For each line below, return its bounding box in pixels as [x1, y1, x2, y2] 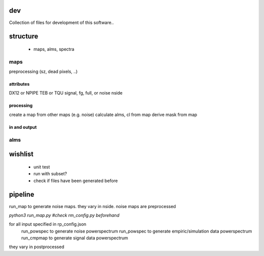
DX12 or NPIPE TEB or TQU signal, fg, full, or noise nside [9, 90, 123, 96]
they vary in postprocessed [9, 244, 65, 250]
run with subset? [33, 171, 67, 177]
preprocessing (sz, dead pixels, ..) [9, 69, 78, 74]
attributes [9, 81, 30, 87]
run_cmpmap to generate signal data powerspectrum [21, 235, 128, 241]
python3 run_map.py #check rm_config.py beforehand [9, 212, 120, 218]
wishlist [9, 150, 34, 159]
